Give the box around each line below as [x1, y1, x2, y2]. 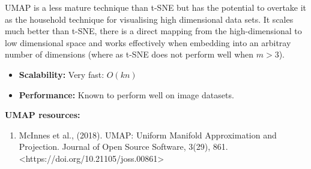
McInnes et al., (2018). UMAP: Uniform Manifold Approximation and [19, 128, 277, 141]
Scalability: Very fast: [19, 68, 104, 80]
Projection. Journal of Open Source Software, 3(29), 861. [19, 140, 228, 153]
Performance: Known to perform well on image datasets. [19, 88, 234, 101]
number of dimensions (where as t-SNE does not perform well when [5, 48, 254, 61]
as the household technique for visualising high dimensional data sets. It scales [5, 13, 294, 25]
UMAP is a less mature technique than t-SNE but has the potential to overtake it [5, 1, 307, 13]
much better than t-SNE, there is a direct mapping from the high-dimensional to [5, 25, 302, 37]
